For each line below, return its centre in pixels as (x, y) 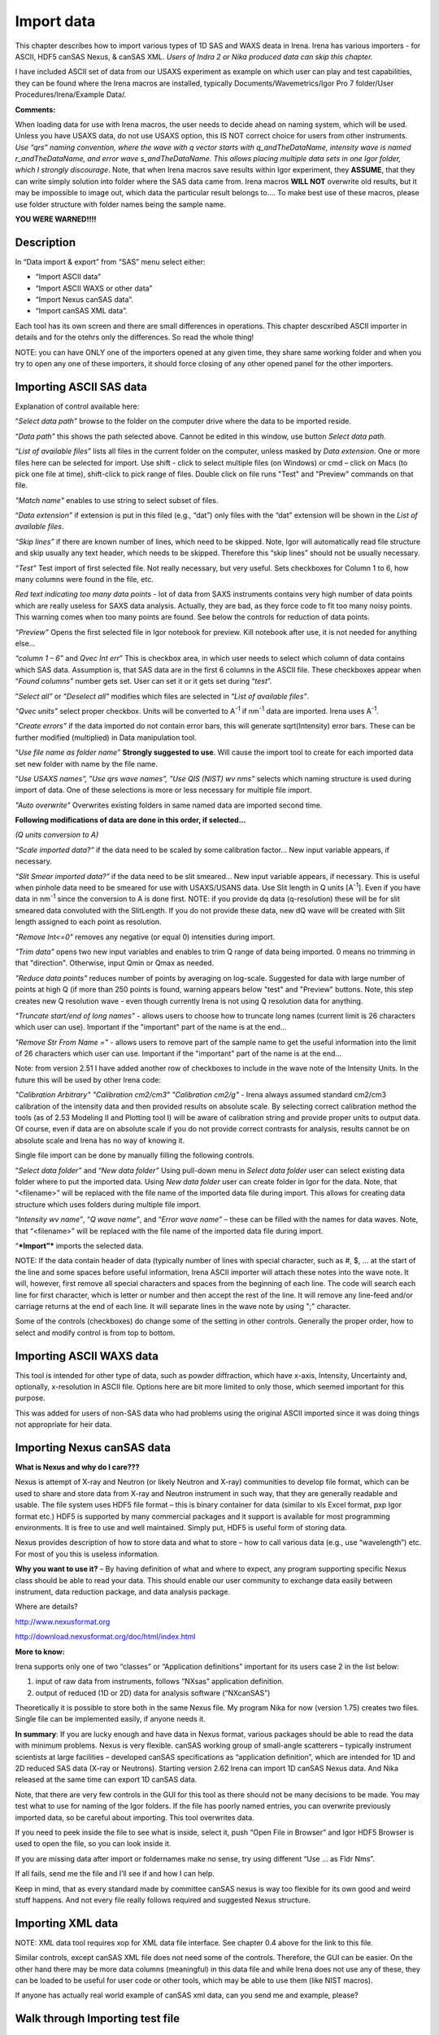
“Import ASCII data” (68, 277)
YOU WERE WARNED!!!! (56, 219)
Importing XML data (67, 1923)
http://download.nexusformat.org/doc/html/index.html (105, 1637)
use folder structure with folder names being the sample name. (120, 204)
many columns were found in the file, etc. (84, 580)
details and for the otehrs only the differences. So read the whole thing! (135, 337)
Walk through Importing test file (98, 2019)
